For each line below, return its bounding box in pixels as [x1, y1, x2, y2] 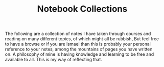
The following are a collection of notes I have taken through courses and [5, 31, 151, 37]
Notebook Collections [37, 3, 128, 15]
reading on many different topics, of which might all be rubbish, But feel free [5, 36, 159, 42]
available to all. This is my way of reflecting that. [5, 57, 102, 63]
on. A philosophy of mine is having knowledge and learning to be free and [5, 51, 154, 57]
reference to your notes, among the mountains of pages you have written [5, 46, 153, 52]
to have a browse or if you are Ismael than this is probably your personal [5, 41, 151, 47]
